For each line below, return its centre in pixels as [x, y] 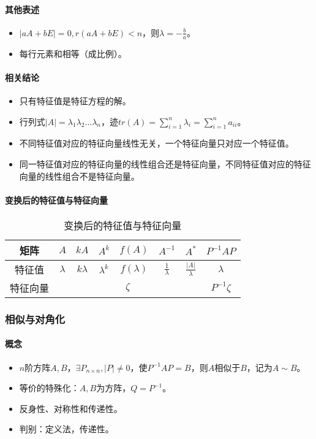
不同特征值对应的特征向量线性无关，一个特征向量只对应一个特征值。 [156, 143]
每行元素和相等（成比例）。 [73, 53]
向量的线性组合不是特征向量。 [79, 176]
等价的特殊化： [49, 388]
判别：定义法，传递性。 [66, 429]
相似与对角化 [35, 319]
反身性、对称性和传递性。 [71, 408]
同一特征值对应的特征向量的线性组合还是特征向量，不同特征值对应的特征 [165, 164]
